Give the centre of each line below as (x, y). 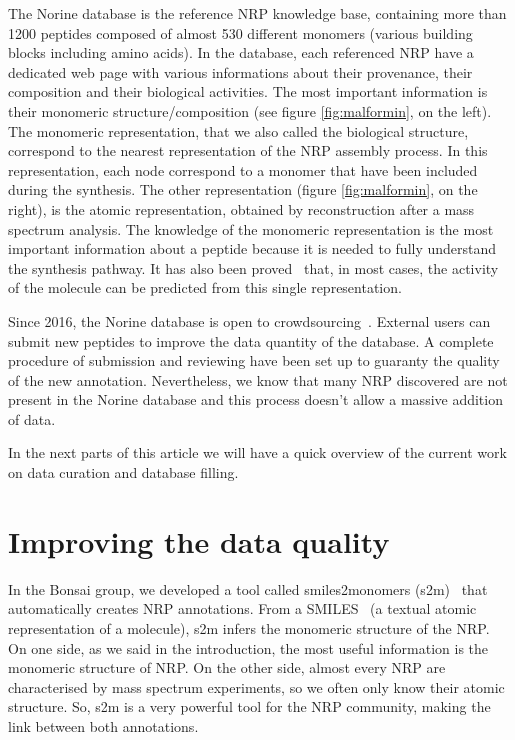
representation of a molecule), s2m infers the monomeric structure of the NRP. (249, 627)
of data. (32, 418)
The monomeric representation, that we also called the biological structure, (238, 130)
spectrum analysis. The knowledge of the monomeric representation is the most (251, 228)
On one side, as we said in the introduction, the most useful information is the (248, 647)
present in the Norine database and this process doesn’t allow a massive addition (255, 399)
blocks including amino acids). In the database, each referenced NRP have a (241, 52)
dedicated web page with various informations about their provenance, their (240, 71)
